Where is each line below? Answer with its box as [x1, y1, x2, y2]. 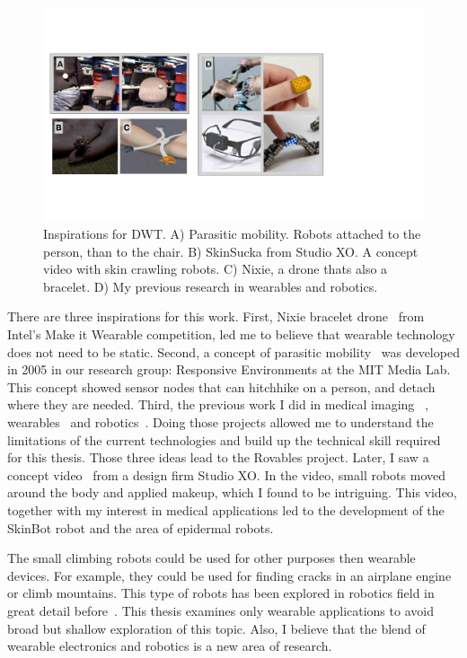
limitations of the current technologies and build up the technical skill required [7, 430, 441, 449]
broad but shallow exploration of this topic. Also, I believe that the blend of [7, 619, 426, 637]
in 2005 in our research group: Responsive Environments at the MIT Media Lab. [7, 360, 451, 379]
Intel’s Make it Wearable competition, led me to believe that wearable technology [7, 325, 455, 344]
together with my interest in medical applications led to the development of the [7, 501, 445, 519]
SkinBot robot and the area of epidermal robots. [7, 518, 274, 537]
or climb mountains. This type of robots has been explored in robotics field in [7, 583, 435, 602]
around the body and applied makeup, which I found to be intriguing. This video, [7, 483, 457, 502]
